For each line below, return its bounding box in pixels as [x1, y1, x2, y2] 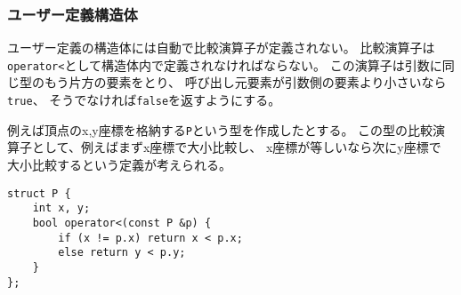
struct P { [7, 187, 71, 200]
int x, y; [32, 202, 91, 215]
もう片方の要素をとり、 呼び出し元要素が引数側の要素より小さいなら [44, 73, 447, 92]
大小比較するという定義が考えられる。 [7, 155, 231, 173]
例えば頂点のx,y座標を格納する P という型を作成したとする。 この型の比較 [7, 120, 433, 139]
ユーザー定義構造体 [7, 3, 138, 25]
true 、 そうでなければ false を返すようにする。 [7, 91, 281, 109]
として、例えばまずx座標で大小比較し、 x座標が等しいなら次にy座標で [31, 138, 441, 156]
